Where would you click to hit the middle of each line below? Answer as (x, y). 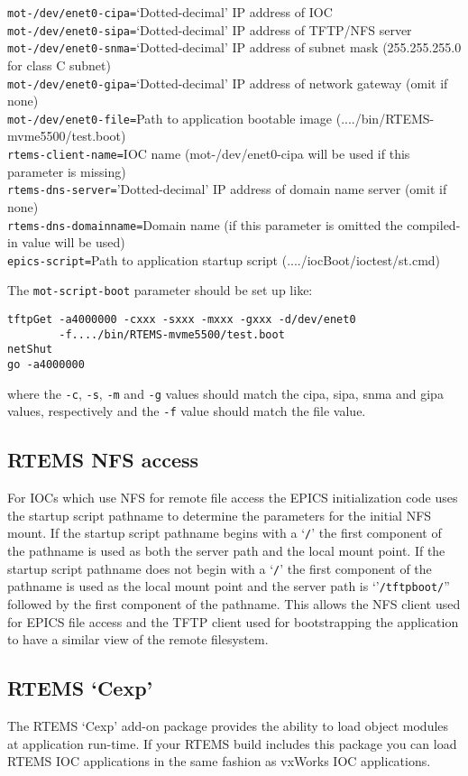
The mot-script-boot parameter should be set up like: (160, 290)
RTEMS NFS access (103, 460)
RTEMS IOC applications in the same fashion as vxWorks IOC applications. (219, 761)
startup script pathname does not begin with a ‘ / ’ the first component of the (220, 568)
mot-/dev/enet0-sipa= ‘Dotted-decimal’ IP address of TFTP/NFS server (210, 29)
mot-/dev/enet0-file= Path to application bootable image (170, 118)
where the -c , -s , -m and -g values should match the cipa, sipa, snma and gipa (225, 393)
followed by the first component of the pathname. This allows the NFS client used (234, 604)
